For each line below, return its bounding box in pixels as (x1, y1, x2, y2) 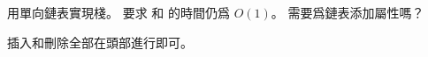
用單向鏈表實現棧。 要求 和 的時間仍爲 (7, 4, 230, 21)
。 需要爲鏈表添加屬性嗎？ (271, 4, 424, 21)
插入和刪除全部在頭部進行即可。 (7, 32, 193, 51)
